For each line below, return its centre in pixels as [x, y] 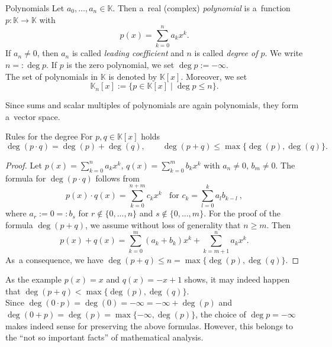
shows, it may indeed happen [237, 279]
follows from [117, 178]
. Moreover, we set [214, 76]
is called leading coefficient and [128, 53]
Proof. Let [24, 165]
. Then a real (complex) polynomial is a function [202, 8]
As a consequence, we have [54, 259]
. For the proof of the [242, 213]
